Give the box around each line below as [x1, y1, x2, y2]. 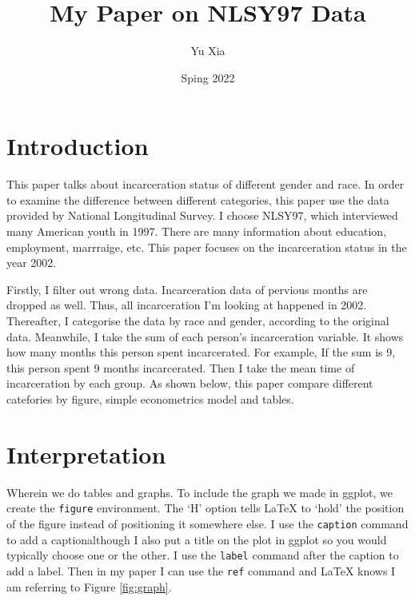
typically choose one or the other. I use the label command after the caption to [6, 547, 399, 563]
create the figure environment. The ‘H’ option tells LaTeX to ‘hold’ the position [6, 500, 405, 516]
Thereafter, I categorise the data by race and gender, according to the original [6, 312, 389, 328]
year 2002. [6, 254, 57, 271]
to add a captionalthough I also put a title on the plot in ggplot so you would [6, 531, 387, 547]
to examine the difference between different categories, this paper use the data [6, 191, 389, 208]
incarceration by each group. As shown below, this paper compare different [6, 375, 373, 392]
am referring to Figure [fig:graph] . [6, 578, 172, 595]
